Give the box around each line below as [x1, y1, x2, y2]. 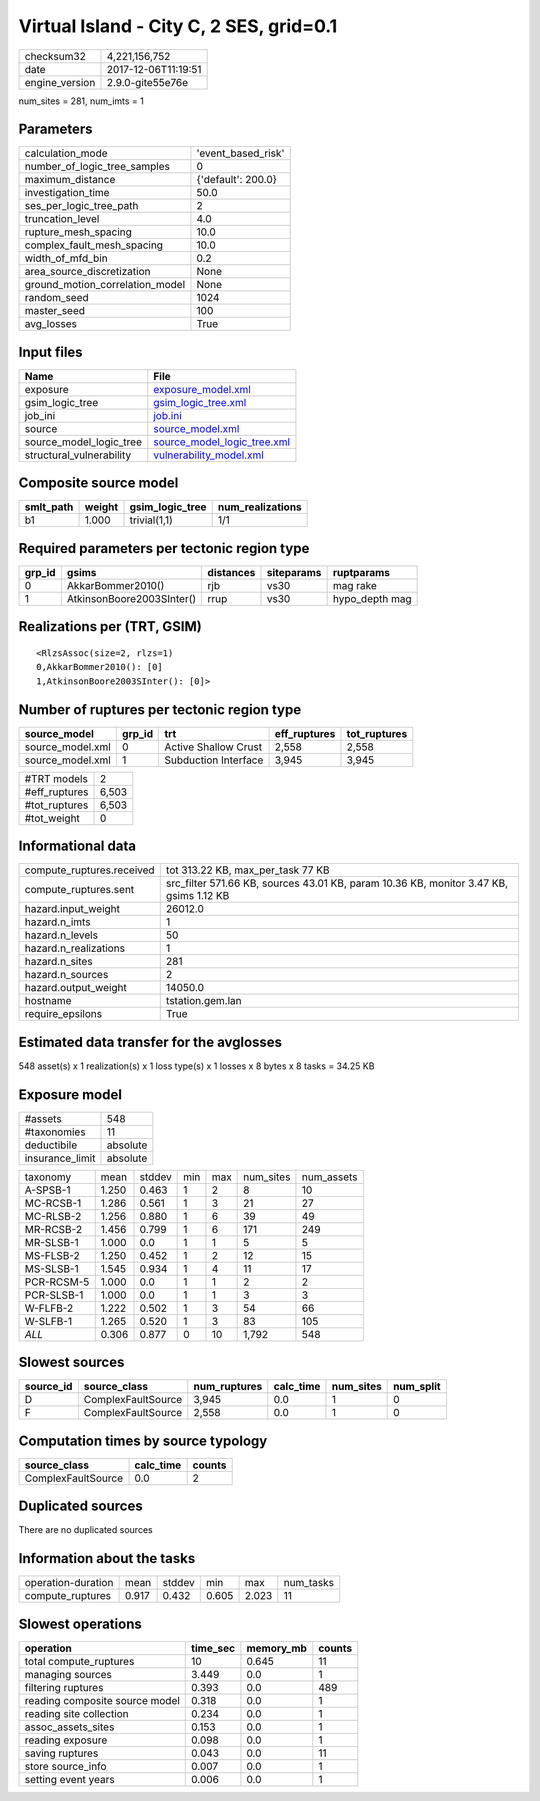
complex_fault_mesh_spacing [24, 238, 164, 252]
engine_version [24, 75, 96, 89]
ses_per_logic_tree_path [24, 199, 139, 213]
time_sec [191, 1641, 235, 1655]
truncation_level [24, 212, 100, 226]
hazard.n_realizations [24, 941, 125, 955]
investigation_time [24, 186, 110, 200]
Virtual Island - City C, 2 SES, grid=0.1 [18, 15, 338, 37]
